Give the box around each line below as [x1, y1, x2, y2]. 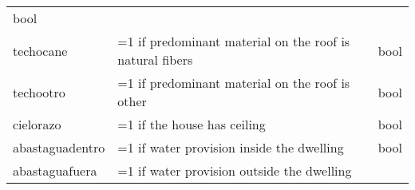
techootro [13, 82, 65, 101]
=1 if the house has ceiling [117, 115, 266, 133]
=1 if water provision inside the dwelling [117, 138, 344, 156]
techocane [13, 41, 68, 60]
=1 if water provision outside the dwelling [117, 161, 352, 180]
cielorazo [13, 115, 61, 133]
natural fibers [117, 50, 193, 69]
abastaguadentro [13, 138, 105, 156]
